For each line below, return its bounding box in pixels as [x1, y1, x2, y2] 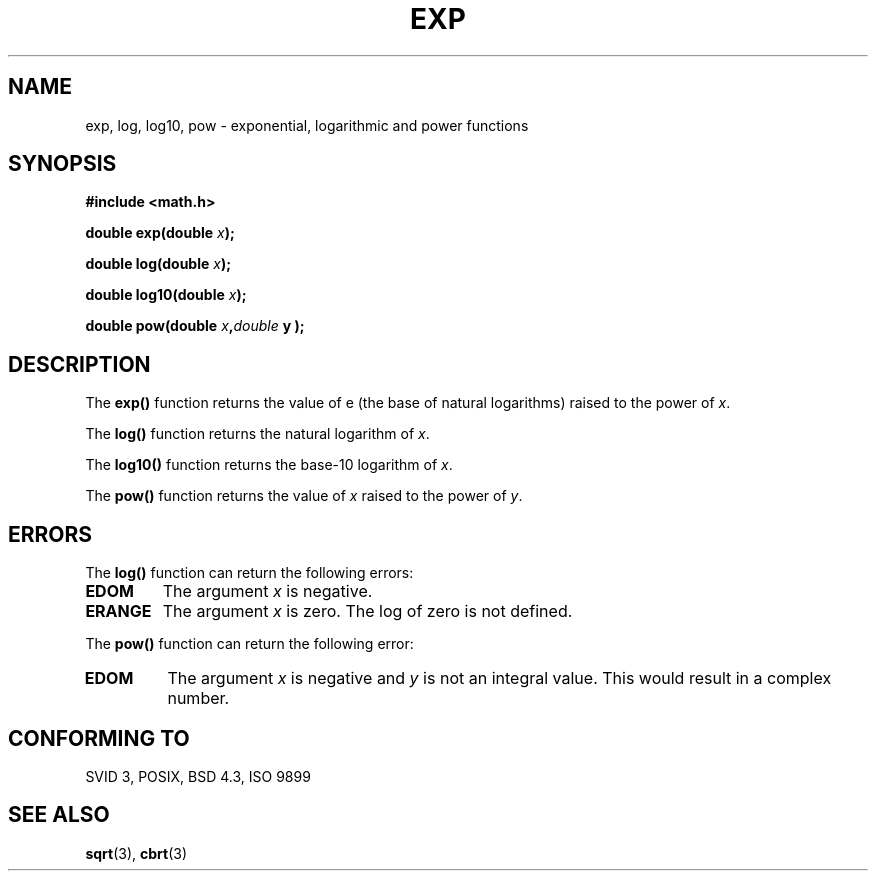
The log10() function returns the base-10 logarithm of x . [85, 456, 453, 474]
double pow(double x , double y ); [85, 317, 305, 335]
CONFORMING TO [8, 725, 190, 751]
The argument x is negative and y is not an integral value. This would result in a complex [167, 668, 832, 689]
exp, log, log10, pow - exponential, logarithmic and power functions [85, 116, 529, 134]
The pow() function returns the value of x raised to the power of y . [85, 487, 523, 505]
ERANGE [85, 601, 152, 622]
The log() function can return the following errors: [85, 564, 414, 582]
